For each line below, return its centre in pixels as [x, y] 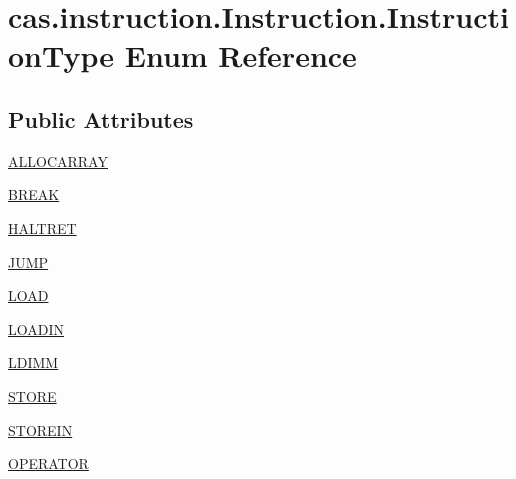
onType [61, 55]
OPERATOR [48, 463]
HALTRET [42, 227]
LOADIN [36, 328]
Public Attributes [101, 118]
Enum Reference [240, 55]
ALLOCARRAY [58, 160]
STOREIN [40, 429]
